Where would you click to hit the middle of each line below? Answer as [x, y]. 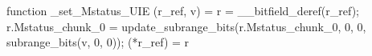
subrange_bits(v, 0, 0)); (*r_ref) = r [98, 42]
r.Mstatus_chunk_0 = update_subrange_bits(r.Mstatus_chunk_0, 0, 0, [186, 26]
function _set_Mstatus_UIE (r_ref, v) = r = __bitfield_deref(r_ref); [183, 10]
